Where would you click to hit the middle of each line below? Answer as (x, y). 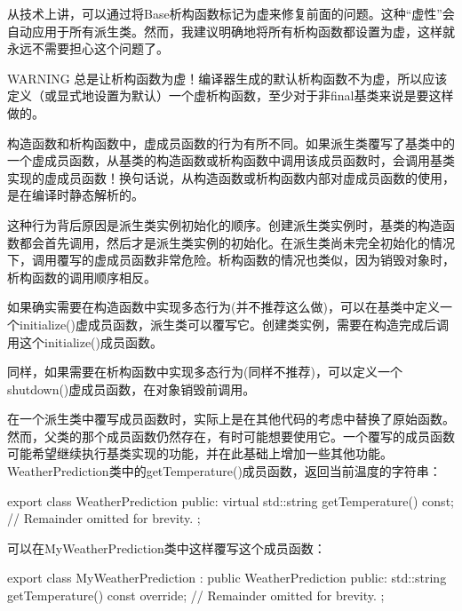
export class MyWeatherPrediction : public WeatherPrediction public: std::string (227, 578)
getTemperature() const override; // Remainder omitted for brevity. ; (196, 595)
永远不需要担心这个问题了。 (88, 48)
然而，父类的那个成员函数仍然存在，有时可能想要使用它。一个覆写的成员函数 (231, 436)
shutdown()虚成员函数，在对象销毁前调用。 (131, 389)
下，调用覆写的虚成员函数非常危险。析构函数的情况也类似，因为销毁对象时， (231, 260)
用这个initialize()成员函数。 (85, 341)
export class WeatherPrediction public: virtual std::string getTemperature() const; (231, 500)
